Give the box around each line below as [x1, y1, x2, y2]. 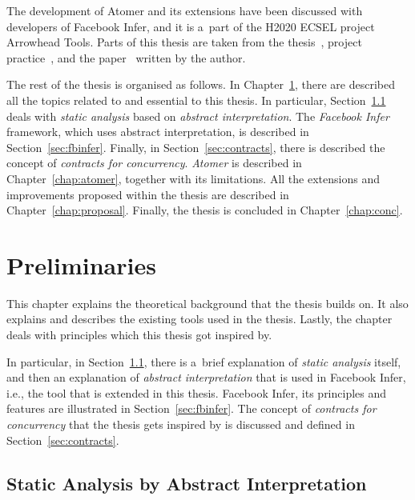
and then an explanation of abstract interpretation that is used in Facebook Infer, [6, 369, 406, 386]
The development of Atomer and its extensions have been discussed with [6, 2, 363, 18]
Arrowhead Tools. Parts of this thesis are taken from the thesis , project [6, 34, 362, 50]
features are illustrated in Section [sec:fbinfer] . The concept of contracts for [6, 400, 377, 417]
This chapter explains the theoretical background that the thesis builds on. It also [6, 294, 409, 311]
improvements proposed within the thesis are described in [6, 186, 289, 202]
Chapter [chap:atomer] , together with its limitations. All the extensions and [6, 170, 380, 186]
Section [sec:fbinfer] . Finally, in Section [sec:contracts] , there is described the [6, 138, 385, 155]
